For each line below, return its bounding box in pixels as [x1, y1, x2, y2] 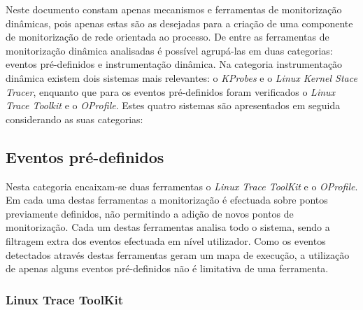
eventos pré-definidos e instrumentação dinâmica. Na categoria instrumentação [6, 57, 343, 71]
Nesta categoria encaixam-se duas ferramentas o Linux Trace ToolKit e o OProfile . [6, 178, 358, 193]
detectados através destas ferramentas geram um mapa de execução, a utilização [6, 247, 350, 262]
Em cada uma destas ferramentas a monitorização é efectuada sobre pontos [6, 192, 328, 207]
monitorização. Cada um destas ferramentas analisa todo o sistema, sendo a [6, 220, 330, 234]
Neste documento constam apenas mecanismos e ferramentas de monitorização [6, 2, 342, 16]
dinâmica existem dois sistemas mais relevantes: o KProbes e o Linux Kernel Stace [6, 70, 357, 85]
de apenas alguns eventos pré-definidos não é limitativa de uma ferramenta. [6, 261, 329, 276]
